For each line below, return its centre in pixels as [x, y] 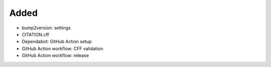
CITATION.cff [36, 34]
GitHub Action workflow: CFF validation [62, 48]
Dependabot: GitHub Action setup [57, 42]
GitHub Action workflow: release [55, 56]
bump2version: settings [46, 28]
